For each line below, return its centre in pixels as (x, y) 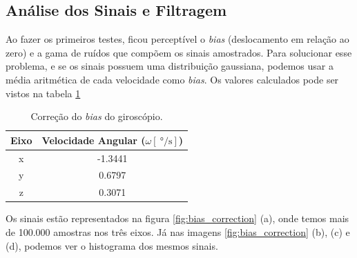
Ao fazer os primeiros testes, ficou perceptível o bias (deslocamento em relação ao (177, 39)
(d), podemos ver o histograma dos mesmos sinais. (112, 245)
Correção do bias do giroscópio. (97, 116)
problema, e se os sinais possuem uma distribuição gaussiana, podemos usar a (170, 66)
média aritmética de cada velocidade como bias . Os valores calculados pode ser (172, 79)
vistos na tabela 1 (43, 93)
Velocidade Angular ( (94, 140)
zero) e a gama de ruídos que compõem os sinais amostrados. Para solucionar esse (179, 52)
